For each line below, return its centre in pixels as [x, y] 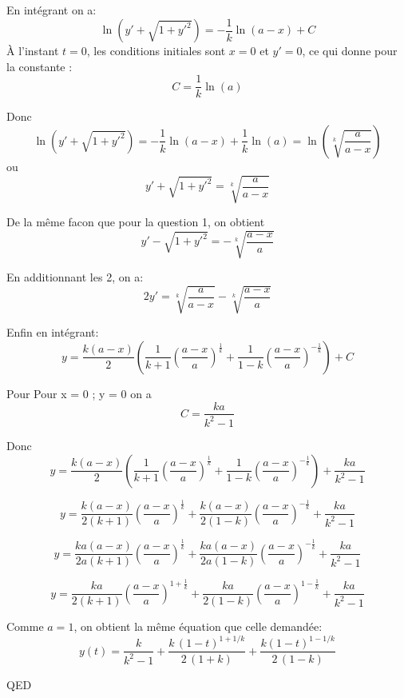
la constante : [40, 66]
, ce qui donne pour [350, 51]
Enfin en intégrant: [53, 332]
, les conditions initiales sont [156, 51]
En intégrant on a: [51, 10]
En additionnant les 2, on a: [75, 277]
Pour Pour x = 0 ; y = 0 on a [79, 393]
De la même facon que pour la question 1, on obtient [136, 222]
